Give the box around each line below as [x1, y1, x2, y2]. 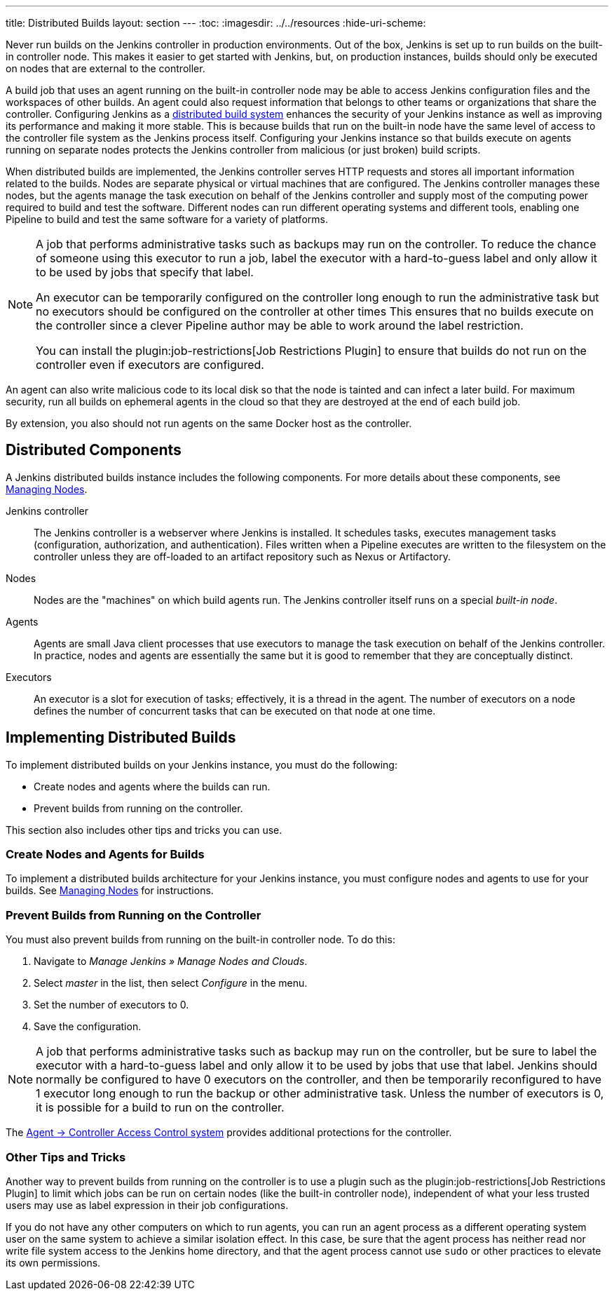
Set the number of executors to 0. [34, 999, 189, 1011]
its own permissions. [6, 1256, 101, 1269]
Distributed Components [6, 441, 182, 459]
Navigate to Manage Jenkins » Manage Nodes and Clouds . [34, 955, 308, 968]
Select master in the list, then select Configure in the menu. [34, 977, 308, 990]
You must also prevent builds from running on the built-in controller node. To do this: [6, 933, 395, 946]
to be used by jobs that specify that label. [36, 265, 254, 279]
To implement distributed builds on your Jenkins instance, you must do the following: [6, 758, 397, 771]
